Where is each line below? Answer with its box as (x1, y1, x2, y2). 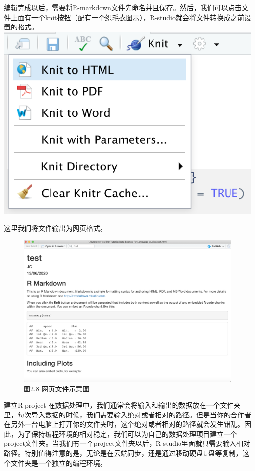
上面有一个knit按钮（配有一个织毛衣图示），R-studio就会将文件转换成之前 (10, 12, 244, 22)
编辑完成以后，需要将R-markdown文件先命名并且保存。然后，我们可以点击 (4, 2, 242, 12)
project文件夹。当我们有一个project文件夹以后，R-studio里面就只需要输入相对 (4, 438, 251, 448)
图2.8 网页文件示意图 (24, 383, 90, 393)
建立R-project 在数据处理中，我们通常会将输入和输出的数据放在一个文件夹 (4, 400, 241, 410)
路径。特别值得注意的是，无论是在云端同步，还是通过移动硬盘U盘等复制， (4, 448, 243, 458)
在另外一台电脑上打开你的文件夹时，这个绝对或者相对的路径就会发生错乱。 (4, 419, 244, 429)
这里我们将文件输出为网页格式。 (4, 222, 107, 233)
